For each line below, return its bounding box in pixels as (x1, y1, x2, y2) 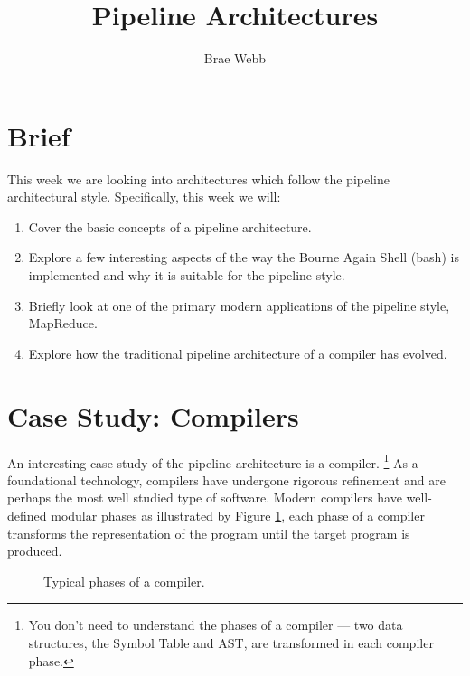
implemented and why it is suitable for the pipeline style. (28, 266, 345, 285)
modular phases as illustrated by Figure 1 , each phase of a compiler (51, 505, 425, 524)
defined (7, 505, 47, 524)
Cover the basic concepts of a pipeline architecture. (28, 217, 312, 236)
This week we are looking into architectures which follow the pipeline (7, 169, 390, 188)
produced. (7, 541, 62, 560)
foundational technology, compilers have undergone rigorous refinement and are (7, 470, 446, 489)
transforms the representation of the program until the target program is (7, 523, 410, 542)
